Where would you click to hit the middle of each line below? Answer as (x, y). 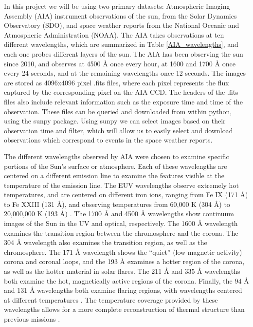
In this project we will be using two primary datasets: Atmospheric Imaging (117, 6)
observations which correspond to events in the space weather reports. (108, 140)
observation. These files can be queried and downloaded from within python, (118, 111)
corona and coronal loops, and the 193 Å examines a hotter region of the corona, (124, 261)
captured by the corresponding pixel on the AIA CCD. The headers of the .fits (121, 92)
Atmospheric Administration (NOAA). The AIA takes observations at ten (114, 34)
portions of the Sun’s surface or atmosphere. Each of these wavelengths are (116, 166)
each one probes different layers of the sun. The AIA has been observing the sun (124, 53)
